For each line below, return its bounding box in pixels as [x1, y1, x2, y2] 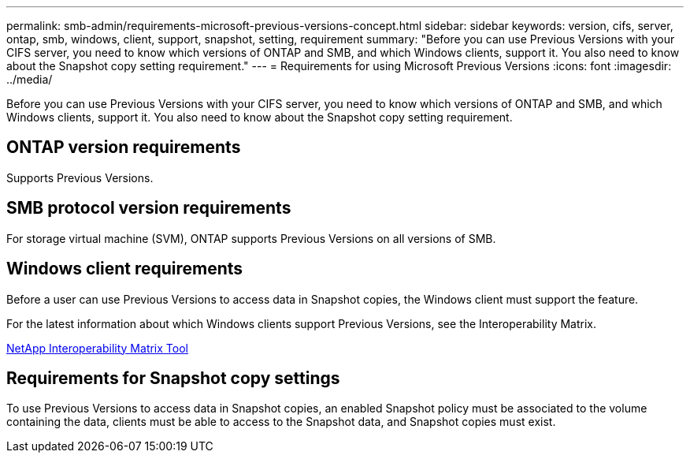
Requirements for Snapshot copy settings [6, 368, 340, 388]
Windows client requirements [6, 259, 243, 279]
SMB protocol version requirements [6, 198, 291, 218]
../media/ [6, 73, 53, 86]
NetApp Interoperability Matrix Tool [6, 341, 188, 355]
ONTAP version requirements [6, 137, 241, 158]
